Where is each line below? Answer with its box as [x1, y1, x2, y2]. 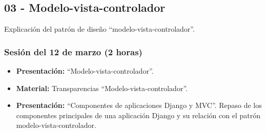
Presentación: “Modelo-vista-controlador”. [16, 65, 154, 76]
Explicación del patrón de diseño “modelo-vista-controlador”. [4, 24, 195, 34]
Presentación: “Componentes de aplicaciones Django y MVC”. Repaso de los [16, 100, 262, 111]
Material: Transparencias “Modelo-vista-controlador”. [16, 82, 188, 93]
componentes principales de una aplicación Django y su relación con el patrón [16, 109, 260, 120]
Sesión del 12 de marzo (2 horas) [4, 45, 142, 58]
